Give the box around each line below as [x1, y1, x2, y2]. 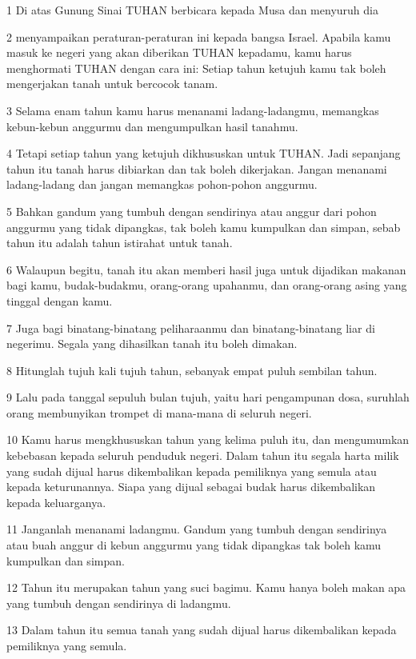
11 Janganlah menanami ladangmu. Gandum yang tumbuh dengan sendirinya [6, 521, 387, 537]
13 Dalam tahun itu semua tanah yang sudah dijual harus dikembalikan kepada [6, 621, 397, 638]
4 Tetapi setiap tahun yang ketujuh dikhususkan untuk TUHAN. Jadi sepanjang [6, 145, 401, 162]
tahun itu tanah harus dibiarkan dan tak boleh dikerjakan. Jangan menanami [6, 160, 387, 177]
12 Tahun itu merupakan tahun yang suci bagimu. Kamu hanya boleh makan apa [6, 579, 406, 596]
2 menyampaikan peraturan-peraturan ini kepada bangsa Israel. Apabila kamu [6, 28, 391, 45]
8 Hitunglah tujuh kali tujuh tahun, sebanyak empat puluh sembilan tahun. [6, 361, 378, 378]
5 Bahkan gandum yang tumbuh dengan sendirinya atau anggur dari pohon [6, 202, 377, 219]
